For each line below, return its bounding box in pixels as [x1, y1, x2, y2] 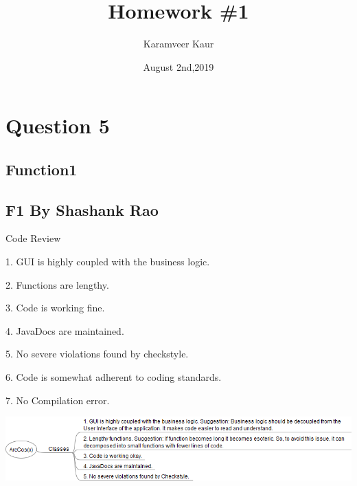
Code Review [5, 231, 61, 245]
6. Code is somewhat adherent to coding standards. [5, 370, 222, 384]
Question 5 [5, 111, 110, 140]
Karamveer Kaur [143, 36, 214, 51]
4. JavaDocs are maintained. [5, 323, 124, 338]
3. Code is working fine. [5, 300, 105, 315]
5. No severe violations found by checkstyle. [5, 346, 189, 361]
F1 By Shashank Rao [5, 199, 159, 220]
